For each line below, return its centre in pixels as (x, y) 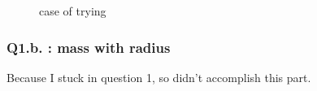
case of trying (73, 11)
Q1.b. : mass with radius (89, 47)
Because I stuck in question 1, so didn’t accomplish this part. (159, 77)
